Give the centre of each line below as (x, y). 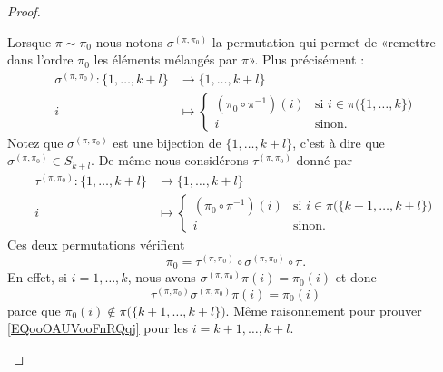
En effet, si (37, 277)
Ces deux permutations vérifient (96, 244)
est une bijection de (167, 142)
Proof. (24, 11)
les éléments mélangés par (166, 59)
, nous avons (162, 277)
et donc (356, 277)
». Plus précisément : (306, 59)
